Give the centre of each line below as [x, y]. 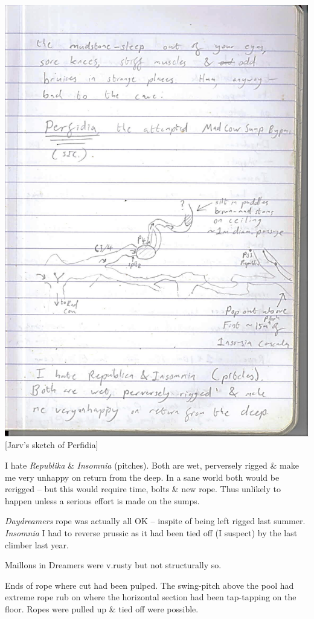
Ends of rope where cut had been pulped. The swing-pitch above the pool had [149, 585]
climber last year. [37, 544]
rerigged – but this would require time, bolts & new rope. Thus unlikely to [143, 489]
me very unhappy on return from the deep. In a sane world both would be [142, 477]
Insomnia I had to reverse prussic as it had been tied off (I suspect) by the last [151, 532]
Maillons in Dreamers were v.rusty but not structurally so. [113, 565]
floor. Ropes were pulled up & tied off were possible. [102, 608]
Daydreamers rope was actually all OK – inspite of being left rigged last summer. [155, 521]
